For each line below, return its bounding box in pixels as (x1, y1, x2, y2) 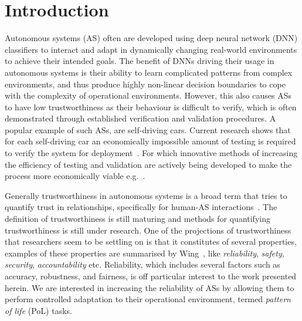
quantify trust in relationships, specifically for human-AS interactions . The (5, 201, 277, 213)
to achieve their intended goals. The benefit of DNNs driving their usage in (5, 55, 274, 67)
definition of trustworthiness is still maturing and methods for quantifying (5, 212, 270, 225)
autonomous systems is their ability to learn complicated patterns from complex (5, 66, 293, 78)
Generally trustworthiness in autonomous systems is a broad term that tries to (5, 189, 287, 201)
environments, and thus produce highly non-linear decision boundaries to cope (5, 77, 286, 90)
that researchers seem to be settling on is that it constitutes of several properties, (5, 235, 297, 248)
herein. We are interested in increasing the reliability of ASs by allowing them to (5, 281, 294, 293)
